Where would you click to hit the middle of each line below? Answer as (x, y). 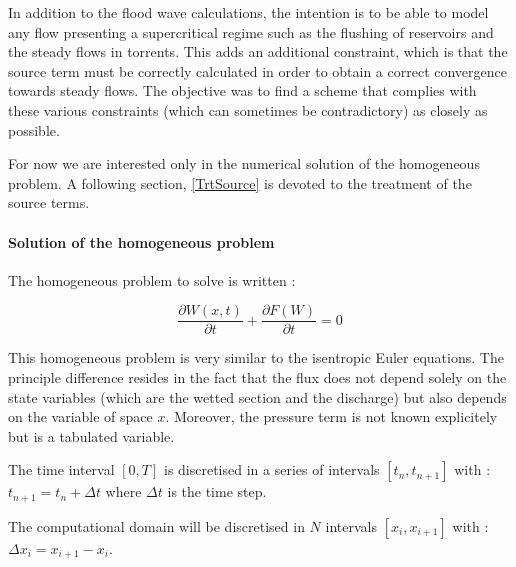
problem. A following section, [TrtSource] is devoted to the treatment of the (240, 182)
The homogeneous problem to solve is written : (152, 279)
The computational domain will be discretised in (156, 525)
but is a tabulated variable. (91, 435)
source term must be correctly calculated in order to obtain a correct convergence (257, 70)
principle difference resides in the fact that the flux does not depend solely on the (257, 376)
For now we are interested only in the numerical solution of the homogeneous (244, 163)
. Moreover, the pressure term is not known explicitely (331, 416)
